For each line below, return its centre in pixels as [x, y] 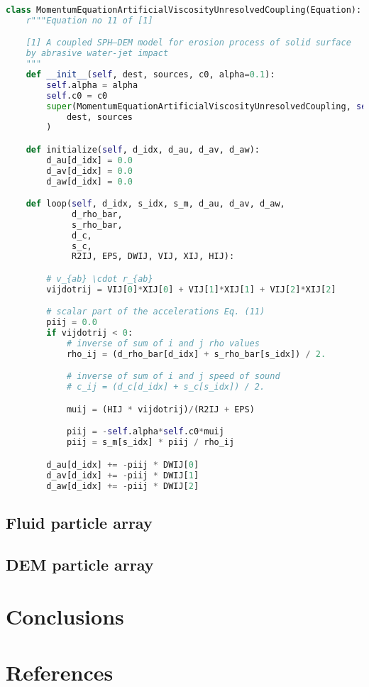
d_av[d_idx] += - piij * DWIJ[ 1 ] [123, 475]
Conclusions [65, 616]
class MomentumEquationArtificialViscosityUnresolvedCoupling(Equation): [184, 10]
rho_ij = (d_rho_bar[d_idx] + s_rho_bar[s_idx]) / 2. [196, 354]
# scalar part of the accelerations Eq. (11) [156, 312]
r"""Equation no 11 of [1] [89, 20]
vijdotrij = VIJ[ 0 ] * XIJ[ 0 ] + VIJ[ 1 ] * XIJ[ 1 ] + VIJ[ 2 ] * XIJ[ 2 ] [191, 289]
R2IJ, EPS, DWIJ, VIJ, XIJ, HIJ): [153, 257]
